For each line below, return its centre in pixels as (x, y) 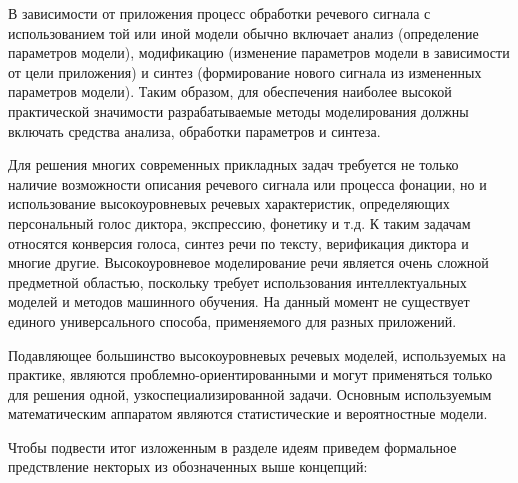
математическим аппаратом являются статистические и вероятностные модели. (248, 413)
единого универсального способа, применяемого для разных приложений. (232, 320)
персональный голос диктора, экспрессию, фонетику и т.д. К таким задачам (239, 222)
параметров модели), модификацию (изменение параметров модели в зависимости (259, 52)
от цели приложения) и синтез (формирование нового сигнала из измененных (245, 71)
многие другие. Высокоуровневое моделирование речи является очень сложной (248, 262)
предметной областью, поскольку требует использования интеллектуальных (237, 281)
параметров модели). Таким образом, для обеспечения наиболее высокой (230, 91)
